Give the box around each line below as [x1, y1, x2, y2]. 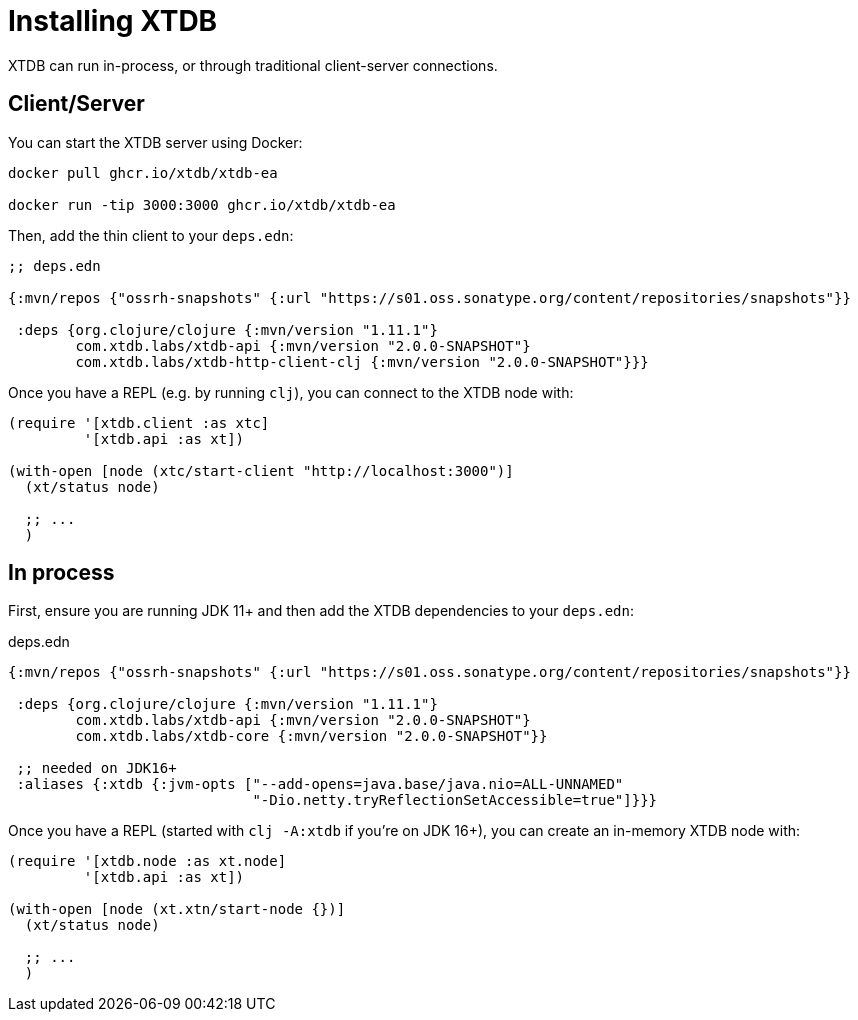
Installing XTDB [8, 4, 218, 38]
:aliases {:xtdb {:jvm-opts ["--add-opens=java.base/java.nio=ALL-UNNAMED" [16, 776, 624, 793]
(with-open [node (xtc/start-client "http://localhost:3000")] [8, 462, 514, 479]
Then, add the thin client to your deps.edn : [8, 226, 294, 244]
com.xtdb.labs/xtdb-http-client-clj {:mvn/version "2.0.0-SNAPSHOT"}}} [75, 353, 649, 370]
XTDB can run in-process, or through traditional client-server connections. [8, 56, 498, 74]
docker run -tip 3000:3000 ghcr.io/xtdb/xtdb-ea [8, 196, 396, 213]
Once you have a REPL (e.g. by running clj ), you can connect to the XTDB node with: [8, 383, 574, 401]
